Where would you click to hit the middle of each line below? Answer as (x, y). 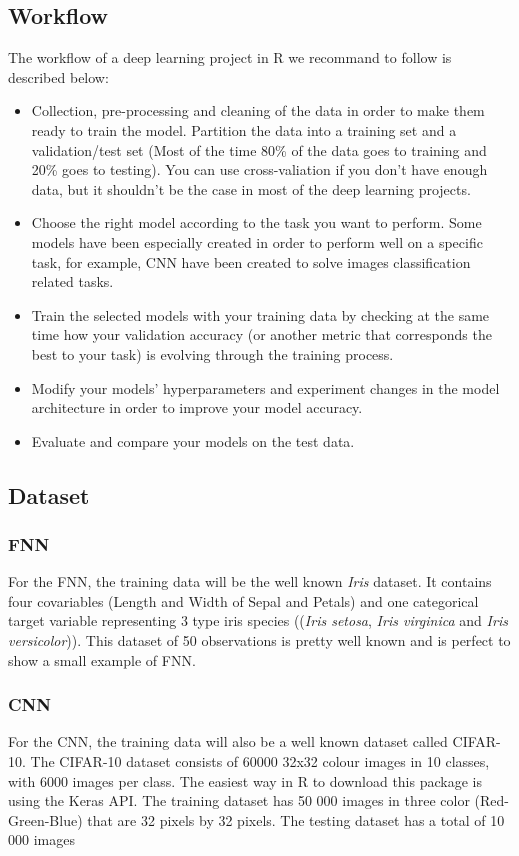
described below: (58, 76)
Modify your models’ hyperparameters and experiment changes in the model (265, 387)
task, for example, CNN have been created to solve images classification (251, 261)
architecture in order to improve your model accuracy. (197, 407)
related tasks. (72, 281)
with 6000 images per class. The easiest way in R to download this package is (245, 780)
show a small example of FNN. (102, 659)
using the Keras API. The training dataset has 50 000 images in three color (239, 800)
